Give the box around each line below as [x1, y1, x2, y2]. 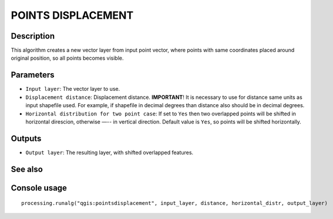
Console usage [11, 183, 68, 193]
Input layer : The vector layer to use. [25, 85, 120, 93]
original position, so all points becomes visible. [11, 54, 124, 61]
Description [11, 31, 55, 41]
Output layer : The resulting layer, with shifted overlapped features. [25, 149, 194, 156]
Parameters [11, 70, 55, 80]
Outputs [11, 134, 42, 143]
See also [11, 164, 43, 174]
